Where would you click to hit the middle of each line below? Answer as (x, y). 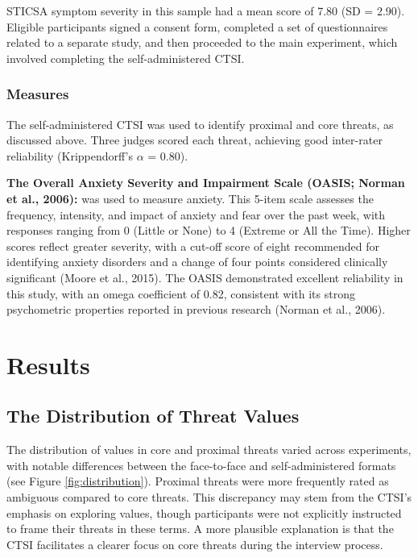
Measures (38, 94)
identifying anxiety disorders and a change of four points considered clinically (197, 262)
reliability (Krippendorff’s (70, 155)
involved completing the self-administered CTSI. (126, 58)
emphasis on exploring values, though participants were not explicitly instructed (204, 512)
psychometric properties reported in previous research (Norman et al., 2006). (196, 309)
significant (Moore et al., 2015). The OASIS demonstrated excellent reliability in (205, 277)
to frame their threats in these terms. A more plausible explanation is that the (200, 529)
